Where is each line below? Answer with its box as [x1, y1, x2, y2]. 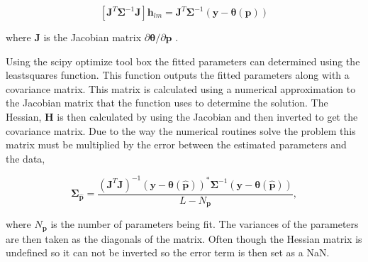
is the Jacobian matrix [43, 30, 142, 44]
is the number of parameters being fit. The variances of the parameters [50, 217, 359, 231]
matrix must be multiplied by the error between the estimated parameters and [6, 137, 347, 152]
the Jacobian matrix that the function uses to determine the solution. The [6, 95, 328, 110]
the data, [6, 151, 45, 165]
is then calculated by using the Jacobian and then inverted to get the [57, 109, 358, 124]
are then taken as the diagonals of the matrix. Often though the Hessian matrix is [6, 231, 362, 246]
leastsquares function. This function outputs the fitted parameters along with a [6, 67, 350, 82]
